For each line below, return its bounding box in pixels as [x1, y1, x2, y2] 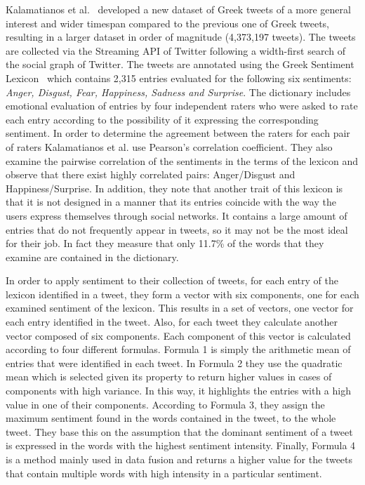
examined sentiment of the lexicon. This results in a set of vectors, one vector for [6, 300, 354, 315]
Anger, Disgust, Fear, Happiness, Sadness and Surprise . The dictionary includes [6, 84, 351, 99]
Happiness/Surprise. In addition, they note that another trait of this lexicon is [6, 180, 343, 195]
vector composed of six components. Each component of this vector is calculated [6, 328, 351, 343]
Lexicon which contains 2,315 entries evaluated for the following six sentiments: [6, 70, 352, 85]
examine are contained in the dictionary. [6, 249, 179, 264]
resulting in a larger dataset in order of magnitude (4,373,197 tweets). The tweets [6, 29, 356, 44]
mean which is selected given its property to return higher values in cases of [6, 369, 332, 384]
